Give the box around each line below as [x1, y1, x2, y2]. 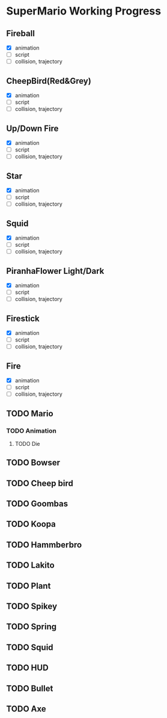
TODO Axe [6, 704, 46, 714]
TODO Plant [6, 580, 51, 591]
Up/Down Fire [6, 123, 59, 133]
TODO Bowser [6, 457, 61, 468]
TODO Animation [6, 427, 57, 435]
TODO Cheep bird [6, 478, 73, 488]
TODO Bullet [6, 683, 53, 693]
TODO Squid [6, 642, 53, 652]
